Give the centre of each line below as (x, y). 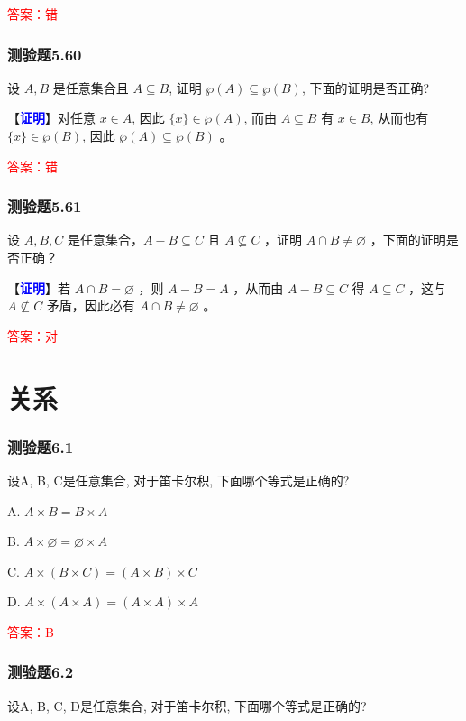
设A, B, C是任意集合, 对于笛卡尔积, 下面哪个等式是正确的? (178, 480)
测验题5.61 (45, 206)
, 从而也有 (399, 118)
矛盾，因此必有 (91, 305)
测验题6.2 (41, 672)
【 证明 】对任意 (51, 118)
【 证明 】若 (39, 287)
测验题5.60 (45, 54)
